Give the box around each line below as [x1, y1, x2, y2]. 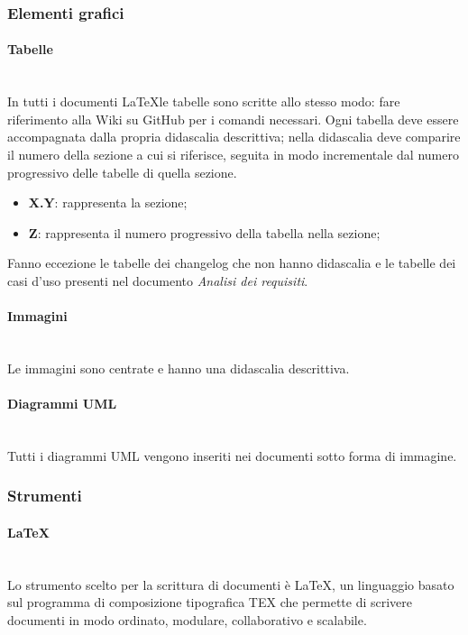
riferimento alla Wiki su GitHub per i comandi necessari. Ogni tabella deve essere [7, 109, 459, 128]
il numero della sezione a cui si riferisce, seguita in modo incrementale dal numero [7, 145, 459, 164]
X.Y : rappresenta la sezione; [28, 193, 188, 212]
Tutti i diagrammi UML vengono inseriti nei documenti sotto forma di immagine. [7, 446, 457, 465]
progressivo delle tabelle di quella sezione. [7, 162, 237, 181]
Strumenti [7, 484, 82, 507]
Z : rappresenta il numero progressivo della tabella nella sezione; [28, 223, 381, 242]
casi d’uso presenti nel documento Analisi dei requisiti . [7, 271, 308, 290]
